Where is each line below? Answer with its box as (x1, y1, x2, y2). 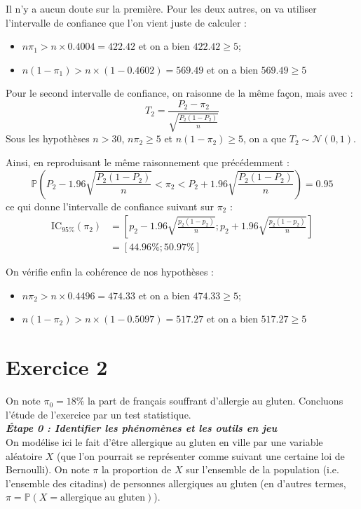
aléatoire (6, 448, 43, 463)
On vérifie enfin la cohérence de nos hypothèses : (6, 264, 214, 279)
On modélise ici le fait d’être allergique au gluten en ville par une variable (6, 434, 323, 449)
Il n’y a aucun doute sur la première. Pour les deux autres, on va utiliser (6, 1, 317, 15)
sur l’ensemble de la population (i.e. (186, 462, 339, 477)
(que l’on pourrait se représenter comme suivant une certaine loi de (57, 448, 345, 463)
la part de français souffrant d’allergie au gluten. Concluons (88, 393, 343, 408)
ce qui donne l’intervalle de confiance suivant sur (6, 198, 214, 213)
